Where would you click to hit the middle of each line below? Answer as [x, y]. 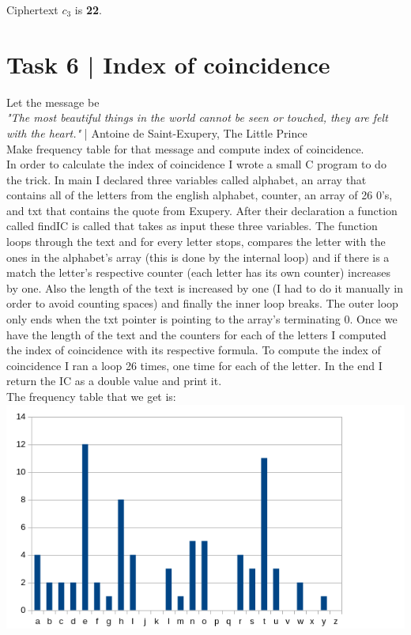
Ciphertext [32, 9]
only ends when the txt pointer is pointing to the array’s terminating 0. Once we [202, 319]
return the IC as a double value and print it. [114, 381]
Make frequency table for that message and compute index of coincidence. [185, 148]
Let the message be [53, 102]
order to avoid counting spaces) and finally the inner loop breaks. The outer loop [202, 303]
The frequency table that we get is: [91, 396]
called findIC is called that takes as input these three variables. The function [192, 226]
